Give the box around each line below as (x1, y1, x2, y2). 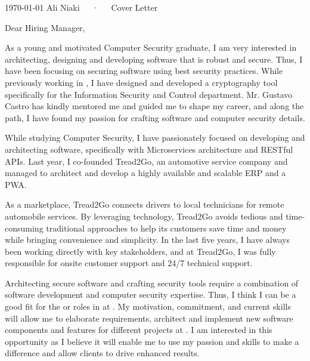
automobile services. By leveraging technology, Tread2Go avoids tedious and (5, 209, 283, 222)
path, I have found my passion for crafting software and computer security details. (5, 111, 305, 124)
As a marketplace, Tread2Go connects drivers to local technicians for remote (5, 198, 284, 211)
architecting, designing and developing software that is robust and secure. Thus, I (5, 53, 303, 65)
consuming (5, 221, 44, 234)
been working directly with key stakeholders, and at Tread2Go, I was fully (5, 245, 276, 257)
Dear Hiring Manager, (5, 21, 85, 33)
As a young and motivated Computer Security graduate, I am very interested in (5, 41, 297, 54)
